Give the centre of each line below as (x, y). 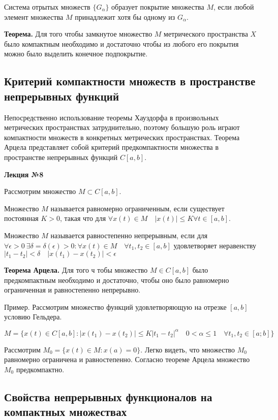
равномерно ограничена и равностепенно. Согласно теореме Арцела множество (127, 359)
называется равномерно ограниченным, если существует (137, 208)
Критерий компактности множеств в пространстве (130, 81)
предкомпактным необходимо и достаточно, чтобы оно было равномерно (117, 280)
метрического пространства (206, 34)
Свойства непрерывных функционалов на (108, 396)
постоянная (21, 218)
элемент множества (34, 17)
